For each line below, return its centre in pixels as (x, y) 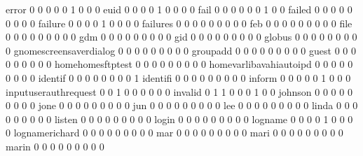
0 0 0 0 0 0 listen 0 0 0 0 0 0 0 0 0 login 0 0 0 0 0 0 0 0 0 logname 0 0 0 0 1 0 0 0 (179, 119)
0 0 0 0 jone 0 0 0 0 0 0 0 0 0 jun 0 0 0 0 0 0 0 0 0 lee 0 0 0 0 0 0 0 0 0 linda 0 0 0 (182, 105)
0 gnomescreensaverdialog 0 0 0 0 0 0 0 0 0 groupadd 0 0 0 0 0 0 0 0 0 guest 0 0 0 (181, 50)
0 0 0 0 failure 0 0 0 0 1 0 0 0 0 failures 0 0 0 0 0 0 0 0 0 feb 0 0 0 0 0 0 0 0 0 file (179, 23)
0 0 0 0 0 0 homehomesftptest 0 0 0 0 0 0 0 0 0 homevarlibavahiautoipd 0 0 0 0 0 (179, 64)
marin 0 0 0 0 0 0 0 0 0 (55, 146)
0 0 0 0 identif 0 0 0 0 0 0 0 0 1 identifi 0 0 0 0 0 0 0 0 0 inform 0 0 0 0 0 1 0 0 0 (178, 77)
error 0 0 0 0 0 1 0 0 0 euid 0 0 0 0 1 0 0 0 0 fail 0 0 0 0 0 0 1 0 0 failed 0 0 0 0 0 (179, 9)
